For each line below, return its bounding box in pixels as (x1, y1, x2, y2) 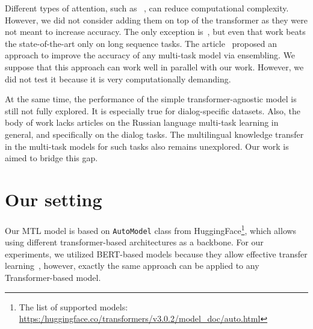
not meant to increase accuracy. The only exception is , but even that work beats (5, 25, 306, 38)
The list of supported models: (19, 300, 128, 313)
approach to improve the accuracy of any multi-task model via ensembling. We (5, 49, 296, 61)
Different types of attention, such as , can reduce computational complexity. (5, 2, 289, 14)
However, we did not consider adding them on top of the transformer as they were (5, 13, 308, 26)
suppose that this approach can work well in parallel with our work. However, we (5, 60, 304, 73)
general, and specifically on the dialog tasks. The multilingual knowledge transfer (5, 128, 304, 140)
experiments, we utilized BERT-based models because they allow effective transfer (5, 247, 308, 260)
